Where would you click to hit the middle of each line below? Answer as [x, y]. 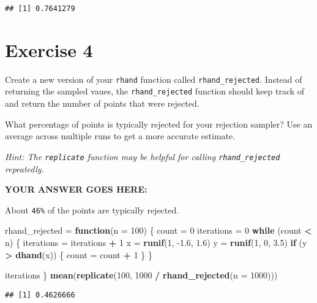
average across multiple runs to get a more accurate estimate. [120, 136]
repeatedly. [24, 168]
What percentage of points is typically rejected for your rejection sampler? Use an [159, 124]
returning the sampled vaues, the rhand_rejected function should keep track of [155, 91]
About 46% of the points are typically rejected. [92, 209]
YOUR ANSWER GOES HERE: [76, 189]
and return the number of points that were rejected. [102, 103]
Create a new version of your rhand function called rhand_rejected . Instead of [154, 79]
